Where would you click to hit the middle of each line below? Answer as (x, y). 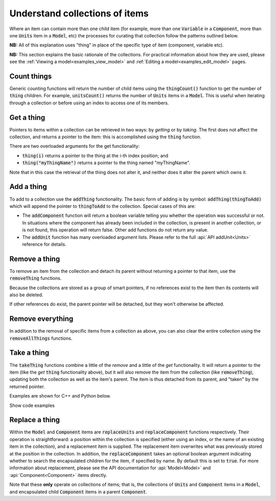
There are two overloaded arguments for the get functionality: (75, 146)
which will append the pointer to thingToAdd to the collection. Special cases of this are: (103, 206)
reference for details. (44, 244)
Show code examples (32, 405)
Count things (31, 76)
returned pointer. (27, 386)
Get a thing (27, 117)
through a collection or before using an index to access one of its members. (89, 103)
